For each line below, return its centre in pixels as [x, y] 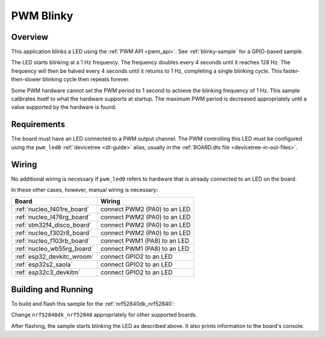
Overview [30, 37]
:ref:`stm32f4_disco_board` [53, 225]
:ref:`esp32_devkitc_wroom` [54, 257]
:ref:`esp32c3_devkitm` [48, 273]
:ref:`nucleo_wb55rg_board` [54, 249]
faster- [292, 71]
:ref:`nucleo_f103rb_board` [52, 241]
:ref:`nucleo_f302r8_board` [53, 233]
